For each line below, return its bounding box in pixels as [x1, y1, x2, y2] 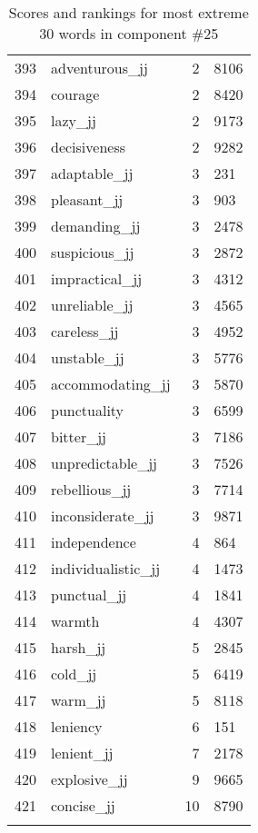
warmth [51, 610, 100, 631]
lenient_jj [51, 742, 114, 763]
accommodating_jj [51, 373, 171, 394]
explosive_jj [51, 769, 128, 789]
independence [51, 531, 136, 552]
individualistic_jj [51, 558, 161, 579]
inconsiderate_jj [51, 505, 154, 526]
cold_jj [51, 663, 97, 684]
